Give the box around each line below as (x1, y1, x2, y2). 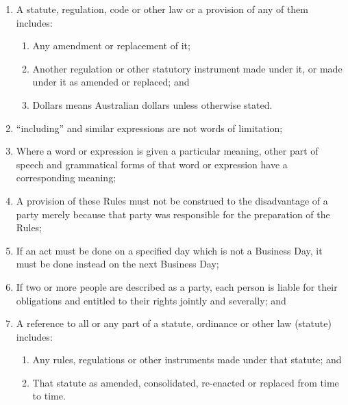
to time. (32, 389, 66, 403)
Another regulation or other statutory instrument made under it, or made (32, 61, 343, 75)
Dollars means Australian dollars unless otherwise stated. (32, 97, 273, 112)
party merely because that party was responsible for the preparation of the (16, 207, 330, 221)
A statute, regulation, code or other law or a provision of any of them (16, 2, 308, 16)
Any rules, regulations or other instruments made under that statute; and (32, 352, 342, 367)
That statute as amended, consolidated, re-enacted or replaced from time (32, 375, 339, 389)
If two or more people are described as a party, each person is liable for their (16, 279, 338, 293)
